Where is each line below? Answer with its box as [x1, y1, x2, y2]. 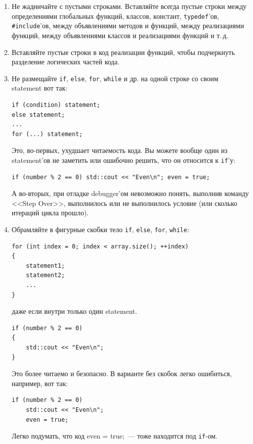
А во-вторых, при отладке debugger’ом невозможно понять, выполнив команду [11, 188, 249, 198]
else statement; [11, 111, 65, 118]
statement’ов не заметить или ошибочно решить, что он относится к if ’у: [11, 154, 236, 165]
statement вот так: [11, 83, 68, 93]
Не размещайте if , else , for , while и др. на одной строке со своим [11, 73, 218, 83]
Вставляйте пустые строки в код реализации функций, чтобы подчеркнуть [11, 47, 235, 57]
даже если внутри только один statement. [11, 306, 137, 316]
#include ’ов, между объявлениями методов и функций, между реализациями [11, 20, 244, 31]
